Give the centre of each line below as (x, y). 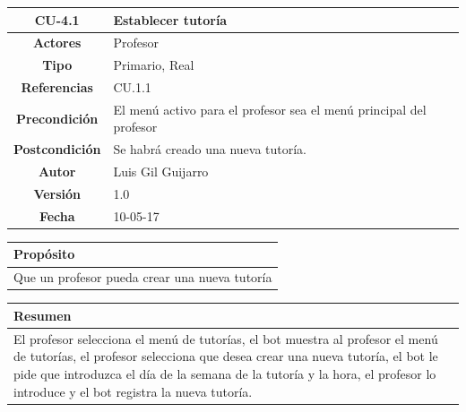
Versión (57, 193)
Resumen (43, 315)
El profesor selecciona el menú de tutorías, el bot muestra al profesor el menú (226, 338)
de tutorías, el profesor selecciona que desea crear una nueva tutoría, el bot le (226, 356)
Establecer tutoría (170, 19)
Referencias (57, 87)
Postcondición (57, 149)
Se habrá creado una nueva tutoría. (210, 149)
